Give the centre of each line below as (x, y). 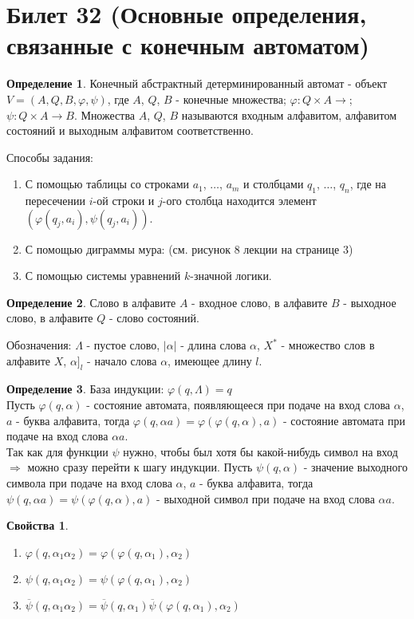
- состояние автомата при (344, 420)
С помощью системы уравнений (103, 276)
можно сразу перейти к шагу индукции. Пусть (140, 467)
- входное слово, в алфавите (260, 302)
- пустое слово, (123, 345)
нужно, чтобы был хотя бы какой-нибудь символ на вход (260, 451)
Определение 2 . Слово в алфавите (91, 302)
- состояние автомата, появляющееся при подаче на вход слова (239, 405)
